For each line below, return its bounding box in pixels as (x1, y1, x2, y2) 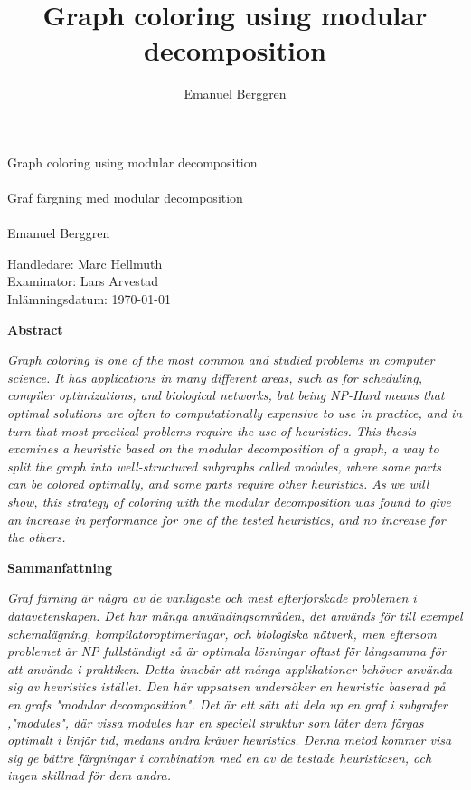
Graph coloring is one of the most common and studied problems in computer (7, 350, 435, 369)
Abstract (7, 319, 63, 338)
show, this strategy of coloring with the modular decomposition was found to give (7, 492, 451, 510)
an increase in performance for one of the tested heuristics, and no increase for (7, 509, 446, 528)
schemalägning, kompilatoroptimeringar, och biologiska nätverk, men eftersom (7, 623, 437, 642)
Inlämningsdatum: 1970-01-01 (7, 290, 171, 309)
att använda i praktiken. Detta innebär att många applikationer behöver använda (7, 659, 453, 678)
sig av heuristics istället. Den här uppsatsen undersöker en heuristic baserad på (7, 677, 446, 696)
